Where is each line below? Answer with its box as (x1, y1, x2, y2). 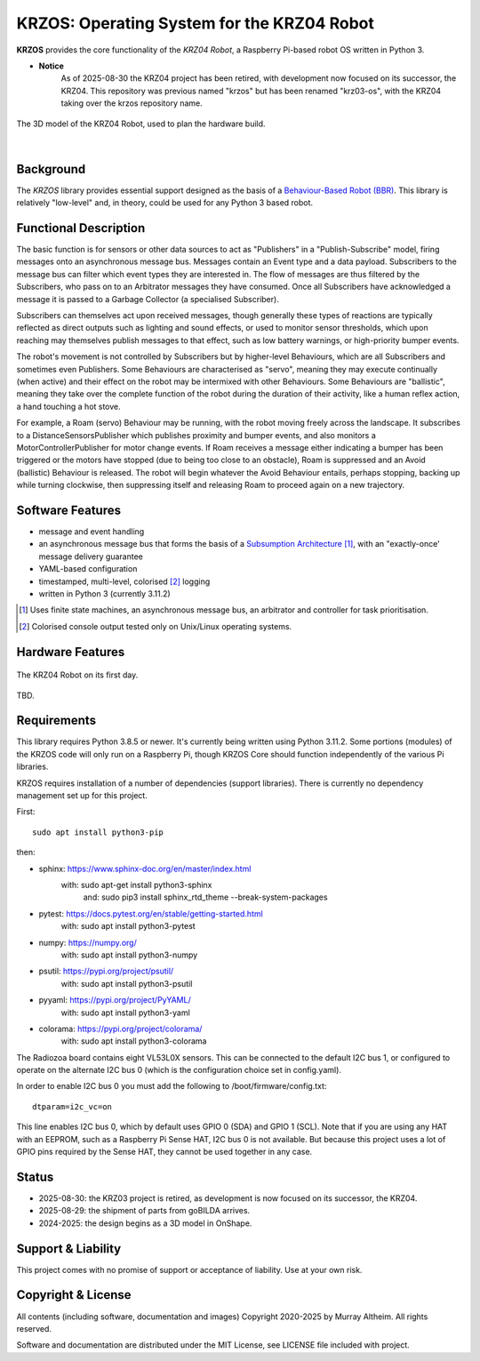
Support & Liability (16, 1241, 122, 1256)
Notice (38, 60, 64, 71)
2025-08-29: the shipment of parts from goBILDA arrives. (38, 1205, 251, 1216)
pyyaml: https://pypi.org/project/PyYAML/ (38, 995, 191, 1005)
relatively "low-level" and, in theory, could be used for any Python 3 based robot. (16, 197, 314, 208)
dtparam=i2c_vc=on (32, 1101, 113, 1111)
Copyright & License (16, 1287, 132, 1302)
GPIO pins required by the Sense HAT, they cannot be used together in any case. (16, 1147, 313, 1157)
